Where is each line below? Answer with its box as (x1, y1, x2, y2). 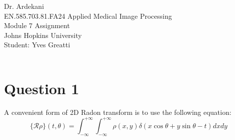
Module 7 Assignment (4, 20, 70, 31)
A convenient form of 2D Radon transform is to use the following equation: (4, 106, 232, 117)
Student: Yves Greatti (4, 39, 70, 50)
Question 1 (4, 78, 79, 98)
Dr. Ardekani (4, 1, 44, 11)
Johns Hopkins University (4, 30, 82, 40)
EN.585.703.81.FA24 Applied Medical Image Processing (4, 10, 172, 21)
